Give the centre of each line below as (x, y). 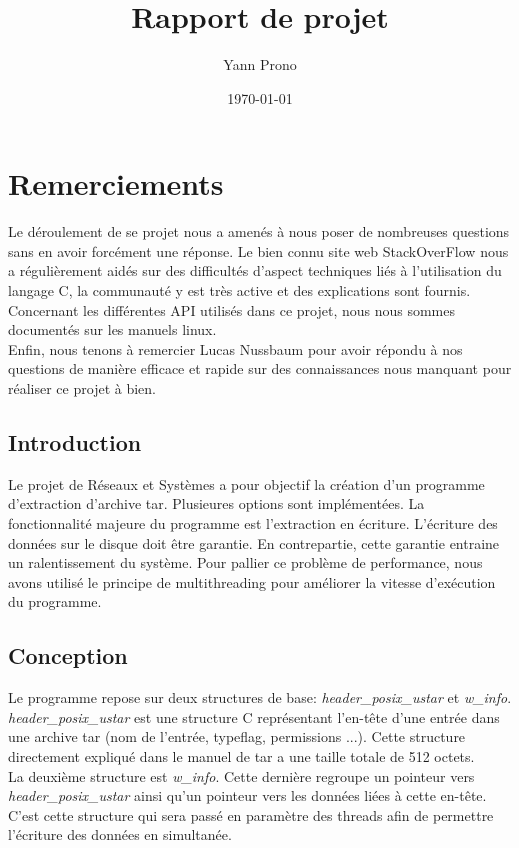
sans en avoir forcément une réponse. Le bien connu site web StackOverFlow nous (258, 250)
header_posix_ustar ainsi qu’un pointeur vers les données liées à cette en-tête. (247, 795)
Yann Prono (260, 64)
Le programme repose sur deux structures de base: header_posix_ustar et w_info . (260, 697)
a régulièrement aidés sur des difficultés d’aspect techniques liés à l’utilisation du (255, 270)
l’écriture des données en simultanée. (120, 834)
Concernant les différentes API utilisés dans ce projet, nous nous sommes (232, 309)
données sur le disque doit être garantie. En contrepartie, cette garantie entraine (254, 542)
